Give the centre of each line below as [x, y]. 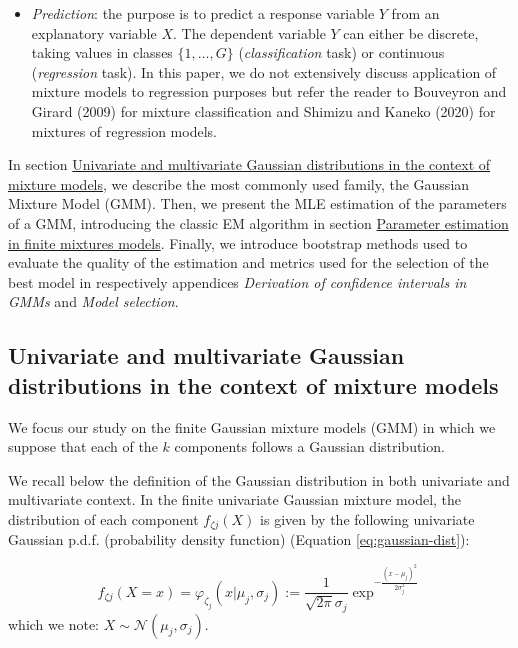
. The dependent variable [249, 32]
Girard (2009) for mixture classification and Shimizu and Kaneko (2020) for [263, 110]
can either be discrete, [411, 32]
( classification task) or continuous [341, 52]
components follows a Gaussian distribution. [309, 446]
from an [415, 13]
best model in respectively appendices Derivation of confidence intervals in [237, 281]
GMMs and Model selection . [93, 301]
